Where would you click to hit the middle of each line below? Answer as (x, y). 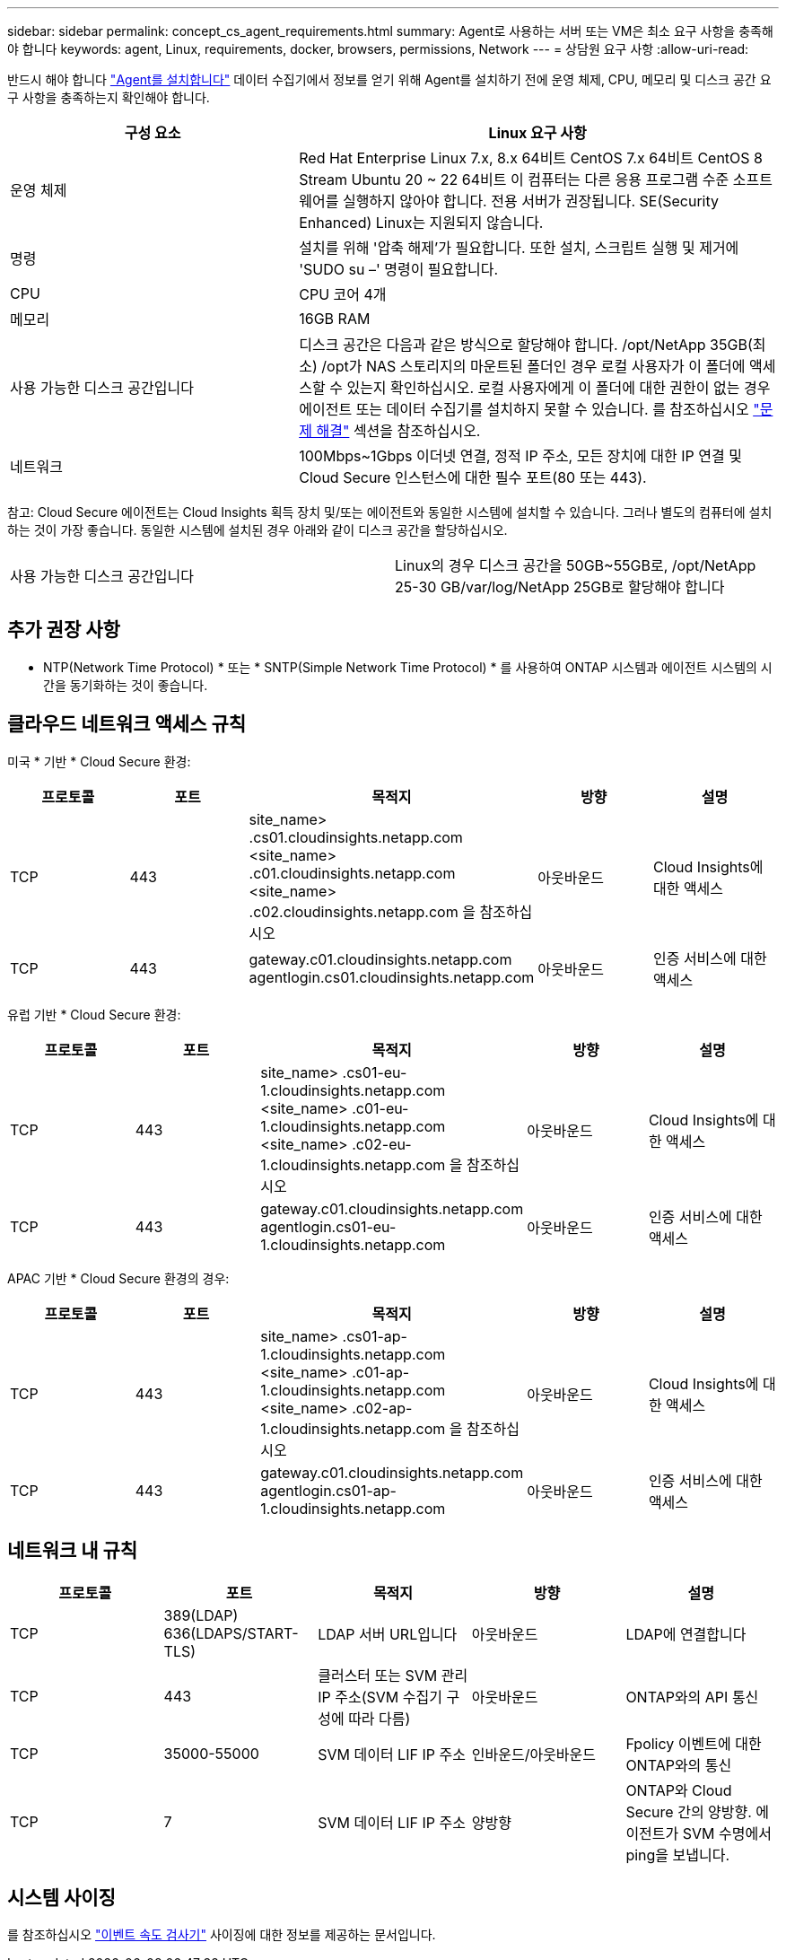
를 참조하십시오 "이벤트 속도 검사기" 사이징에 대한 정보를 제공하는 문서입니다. (222, 1935)
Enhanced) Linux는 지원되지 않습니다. (421, 223)
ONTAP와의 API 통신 (692, 1697)
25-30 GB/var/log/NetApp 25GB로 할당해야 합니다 (560, 587)
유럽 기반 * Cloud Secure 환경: (94, 1014)
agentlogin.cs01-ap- (328, 1490)
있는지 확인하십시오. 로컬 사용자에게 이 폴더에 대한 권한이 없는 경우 (559, 388)
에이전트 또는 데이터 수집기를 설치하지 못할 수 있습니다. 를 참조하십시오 (524, 409)
